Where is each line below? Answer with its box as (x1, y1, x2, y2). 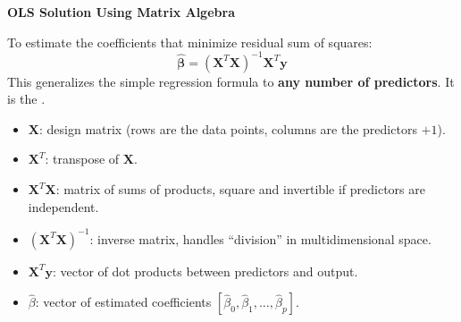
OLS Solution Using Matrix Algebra (7, 3, 235, 21)
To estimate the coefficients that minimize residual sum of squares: (7, 32, 373, 51)
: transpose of (45, 149, 120, 168)
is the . (7, 89, 46, 108)
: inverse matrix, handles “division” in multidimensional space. (89, 229, 432, 248)
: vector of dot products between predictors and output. (52, 261, 358, 280)
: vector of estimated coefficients (35, 292, 212, 311)
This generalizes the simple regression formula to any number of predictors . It (7, 72, 455, 90)
